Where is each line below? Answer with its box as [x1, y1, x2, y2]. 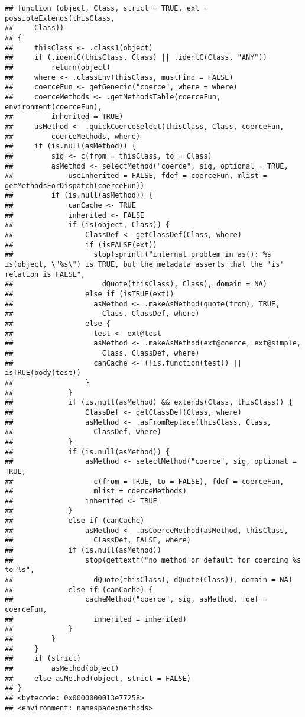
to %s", [5, 566, 35, 574]
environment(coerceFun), [5, 102, 102, 111]
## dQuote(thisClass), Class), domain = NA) [5, 280, 267, 289]
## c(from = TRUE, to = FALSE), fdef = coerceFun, [5, 477, 284, 486]
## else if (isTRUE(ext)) [5, 290, 174, 299]
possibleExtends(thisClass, [5, 14, 115, 22]
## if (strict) [5, 654, 81, 663]
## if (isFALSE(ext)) [5, 240, 157, 249]
